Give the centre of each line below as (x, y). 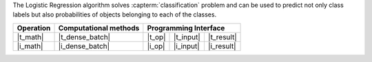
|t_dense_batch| (84, 37)
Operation (34, 28)
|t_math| (30, 37)
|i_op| (156, 46)
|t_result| (222, 37)
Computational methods (99, 28)
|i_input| (186, 46)
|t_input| (187, 37)
